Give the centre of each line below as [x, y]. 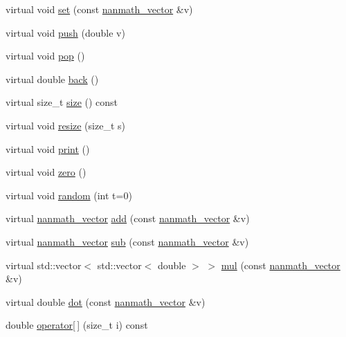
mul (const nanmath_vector [281, 265]
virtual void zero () [46, 172]
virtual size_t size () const [62, 102]
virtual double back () [52, 79]
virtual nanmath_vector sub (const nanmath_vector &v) [127, 241]
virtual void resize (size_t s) [65, 125]
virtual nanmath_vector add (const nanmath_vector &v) [128, 218]
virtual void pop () [45, 56]
